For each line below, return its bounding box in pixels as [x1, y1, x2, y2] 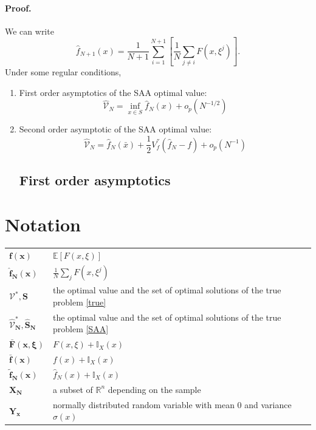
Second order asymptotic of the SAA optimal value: [19, 123, 212, 135]
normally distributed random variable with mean [52, 398, 235, 411]
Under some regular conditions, [5, 66, 122, 78]
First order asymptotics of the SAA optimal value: [19, 86, 207, 98]
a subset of [52, 383, 93, 395]
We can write [5, 24, 54, 37]
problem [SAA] [52, 322, 109, 335]
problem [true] [52, 295, 106, 308]
